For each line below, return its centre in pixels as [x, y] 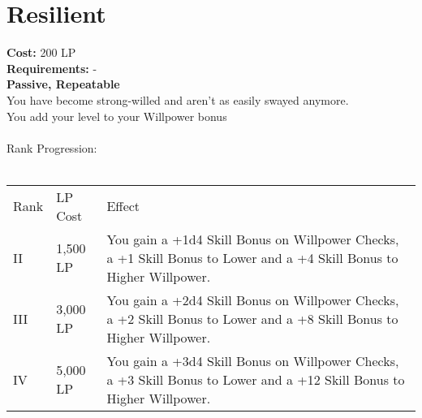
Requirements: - [52, 68]
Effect [123, 206]
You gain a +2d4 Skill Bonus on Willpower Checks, [253, 299]
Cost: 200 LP [41, 52]
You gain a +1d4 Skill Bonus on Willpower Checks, [253, 239]
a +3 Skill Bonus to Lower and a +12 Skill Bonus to [256, 379]
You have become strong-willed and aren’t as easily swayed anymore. [178, 99]
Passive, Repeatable [63, 84]
